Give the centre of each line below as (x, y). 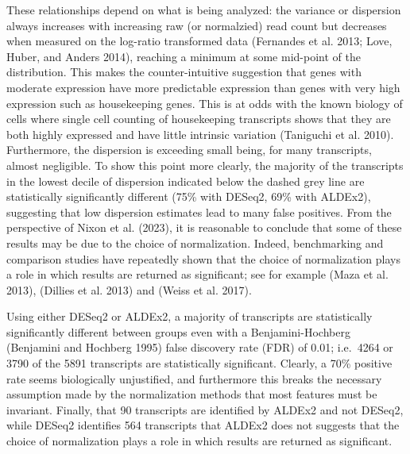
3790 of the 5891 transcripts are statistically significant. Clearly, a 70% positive (199, 363)
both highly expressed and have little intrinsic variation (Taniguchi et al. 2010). (200, 134)
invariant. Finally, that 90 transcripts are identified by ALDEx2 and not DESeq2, (205, 409)
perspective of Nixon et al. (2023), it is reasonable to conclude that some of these (204, 227)
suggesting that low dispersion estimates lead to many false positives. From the (199, 212)
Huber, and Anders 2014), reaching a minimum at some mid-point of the (184, 56)
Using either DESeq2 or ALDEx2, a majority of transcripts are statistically (190, 316)
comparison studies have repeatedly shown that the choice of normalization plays (203, 258)
